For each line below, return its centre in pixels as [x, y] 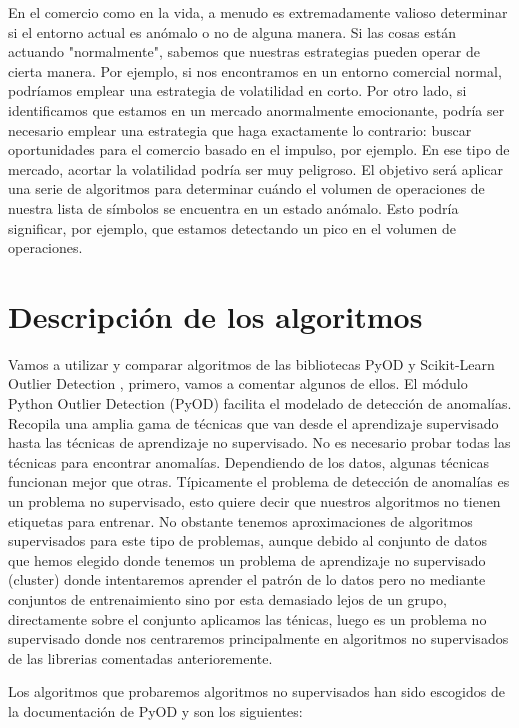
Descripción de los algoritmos [215, 315]
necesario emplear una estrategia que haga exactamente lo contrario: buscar [240, 129]
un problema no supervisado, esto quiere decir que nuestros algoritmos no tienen [254, 501]
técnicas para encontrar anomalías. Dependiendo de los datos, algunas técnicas [249, 461]
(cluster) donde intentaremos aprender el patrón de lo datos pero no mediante [247, 579]
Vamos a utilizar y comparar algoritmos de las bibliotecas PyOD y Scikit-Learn [251, 363]
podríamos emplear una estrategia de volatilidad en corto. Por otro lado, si [237, 90]
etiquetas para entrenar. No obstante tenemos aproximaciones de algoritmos [240, 520]
